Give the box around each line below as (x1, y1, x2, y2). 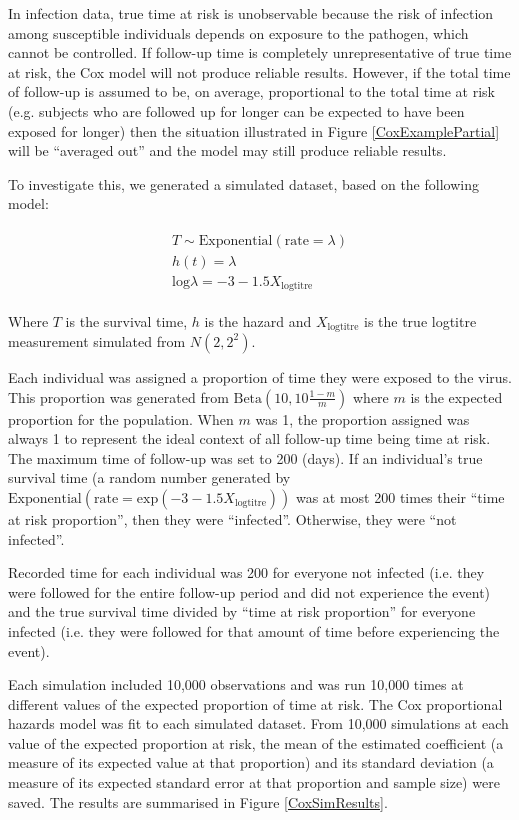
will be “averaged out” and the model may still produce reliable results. (8, 140, 447, 161)
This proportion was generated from (8, 386, 229, 407)
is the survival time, (65, 310, 188, 331)
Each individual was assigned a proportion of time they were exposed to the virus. (8, 366, 512, 387)
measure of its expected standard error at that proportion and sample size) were (8, 772, 500, 793)
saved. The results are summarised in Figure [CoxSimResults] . (8, 791, 388, 812)
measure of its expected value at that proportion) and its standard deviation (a (8, 752, 494, 773)
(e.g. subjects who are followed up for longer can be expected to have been (8, 100, 465, 121)
